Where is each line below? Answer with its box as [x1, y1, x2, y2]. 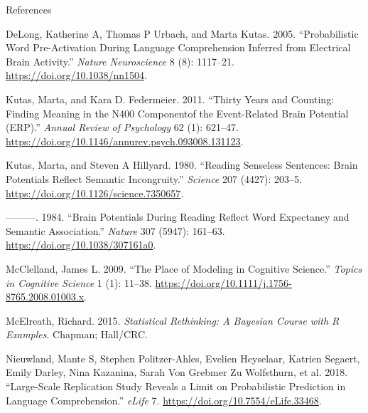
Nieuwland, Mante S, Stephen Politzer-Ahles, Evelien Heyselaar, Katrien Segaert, [6, 350, 360, 365]
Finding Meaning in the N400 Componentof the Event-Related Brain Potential [6, 105, 349, 120]
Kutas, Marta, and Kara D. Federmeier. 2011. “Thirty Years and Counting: [6, 91, 335, 106]
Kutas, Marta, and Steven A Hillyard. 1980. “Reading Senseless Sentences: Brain [6, 157, 358, 172]
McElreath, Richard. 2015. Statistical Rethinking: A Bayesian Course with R [6, 313, 340, 328]
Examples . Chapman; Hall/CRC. [6, 327, 148, 342]
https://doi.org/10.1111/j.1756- [155, 275, 292, 290]
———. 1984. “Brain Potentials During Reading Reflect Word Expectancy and [6, 209, 350, 224]
